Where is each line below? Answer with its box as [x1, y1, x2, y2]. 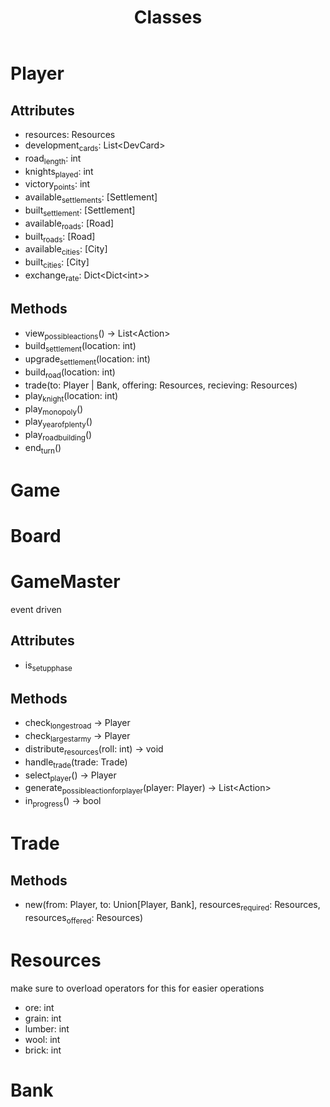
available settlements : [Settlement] [24, 191, 158, 205]
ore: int [24, 1001, 55, 1013]
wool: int [24, 1033, 61, 1045]
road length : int [24, 152, 82, 166]
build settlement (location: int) [24, 340, 137, 355]
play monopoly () [24, 402, 84, 417]
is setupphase [24, 659, 73, 673]
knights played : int [24, 165, 94, 180]
